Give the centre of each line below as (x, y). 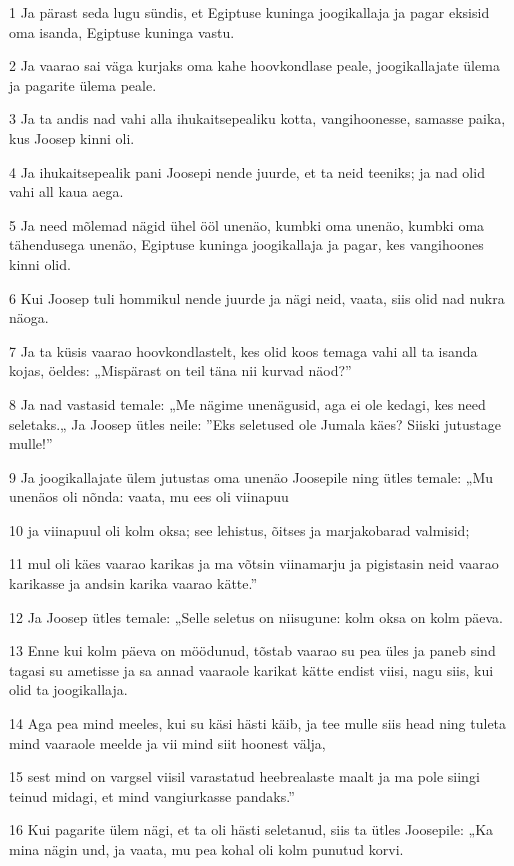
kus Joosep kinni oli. (72, 137)
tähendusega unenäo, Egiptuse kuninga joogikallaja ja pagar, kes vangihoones (246, 244)
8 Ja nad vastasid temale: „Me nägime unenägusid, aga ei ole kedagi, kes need (247, 403)
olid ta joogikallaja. (68, 689)
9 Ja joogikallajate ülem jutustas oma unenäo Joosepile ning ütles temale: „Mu (251, 476)
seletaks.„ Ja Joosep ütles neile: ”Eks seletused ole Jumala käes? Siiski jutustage (255, 423)
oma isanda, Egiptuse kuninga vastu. (122, 31)
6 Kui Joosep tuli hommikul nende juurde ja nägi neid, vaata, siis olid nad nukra (257, 297)
